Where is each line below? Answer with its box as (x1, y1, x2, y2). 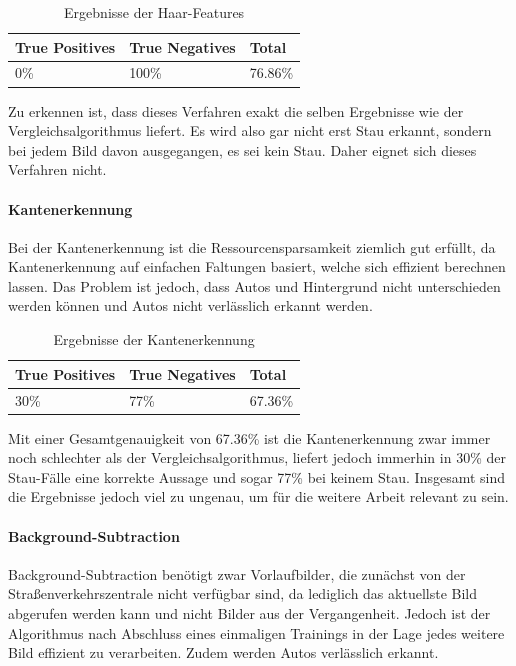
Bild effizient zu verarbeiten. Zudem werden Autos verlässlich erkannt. (8, 642, 439, 663)
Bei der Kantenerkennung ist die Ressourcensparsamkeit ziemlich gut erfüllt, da (8, 236, 496, 257)
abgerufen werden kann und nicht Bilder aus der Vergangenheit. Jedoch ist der (8, 602, 491, 623)
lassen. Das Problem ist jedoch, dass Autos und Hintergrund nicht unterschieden (8, 275, 501, 296)
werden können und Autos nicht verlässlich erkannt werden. (8, 295, 373, 316)
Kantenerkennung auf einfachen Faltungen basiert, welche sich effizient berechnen (8, 256, 506, 277)
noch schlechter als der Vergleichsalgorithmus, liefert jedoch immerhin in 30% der (8, 447, 506, 468)
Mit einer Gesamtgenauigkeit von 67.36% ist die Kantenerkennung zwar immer (8, 427, 491, 448)
